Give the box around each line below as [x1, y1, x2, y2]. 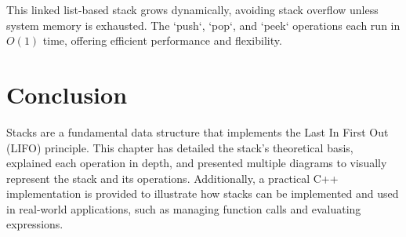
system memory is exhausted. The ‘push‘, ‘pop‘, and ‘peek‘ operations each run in [6, 16, 401, 33]
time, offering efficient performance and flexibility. [42, 32, 282, 49]
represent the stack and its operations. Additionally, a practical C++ [6, 170, 339, 186]
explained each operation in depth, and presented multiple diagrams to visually [6, 155, 387, 171]
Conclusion [6, 78, 128, 110]
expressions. [6, 216, 63, 232]
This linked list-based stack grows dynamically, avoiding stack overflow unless [6, 2, 379, 17]
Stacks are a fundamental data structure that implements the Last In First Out [6, 123, 389, 140]
